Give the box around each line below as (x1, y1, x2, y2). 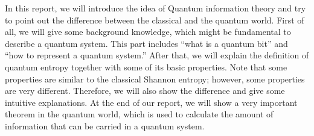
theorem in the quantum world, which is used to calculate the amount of (5, 108, 274, 120)
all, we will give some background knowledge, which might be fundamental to (5, 25, 291, 38)
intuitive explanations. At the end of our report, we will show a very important (5, 96, 298, 108)
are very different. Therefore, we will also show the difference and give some (5, 84, 285, 97)
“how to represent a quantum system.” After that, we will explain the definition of (5, 49, 309, 61)
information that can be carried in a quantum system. (5, 119, 205, 132)
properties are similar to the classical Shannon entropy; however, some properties (5, 72, 305, 85)
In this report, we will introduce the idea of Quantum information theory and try (5, 2, 306, 14)
